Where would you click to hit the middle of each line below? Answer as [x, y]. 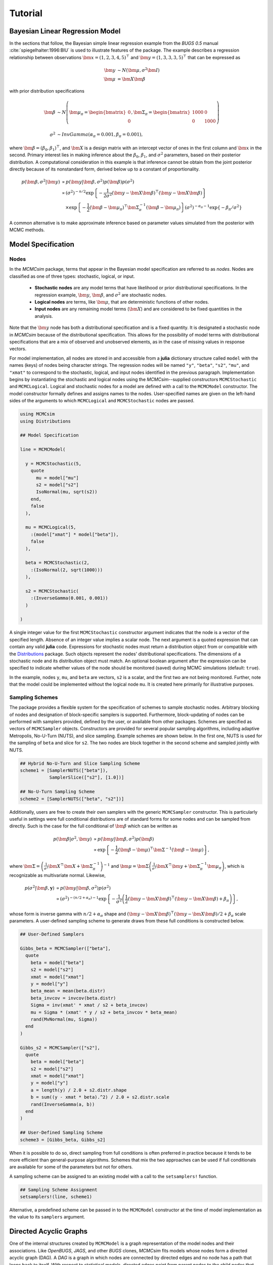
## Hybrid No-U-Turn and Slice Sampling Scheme [80, 763]
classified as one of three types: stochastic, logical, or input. [72, 276]
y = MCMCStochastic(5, [54, 463]
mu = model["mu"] [58, 478]
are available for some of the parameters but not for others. [71, 1167]
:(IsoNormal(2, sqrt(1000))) [67, 570]
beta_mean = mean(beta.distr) [68, 991]
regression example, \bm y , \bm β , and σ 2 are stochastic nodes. [101, 295]
